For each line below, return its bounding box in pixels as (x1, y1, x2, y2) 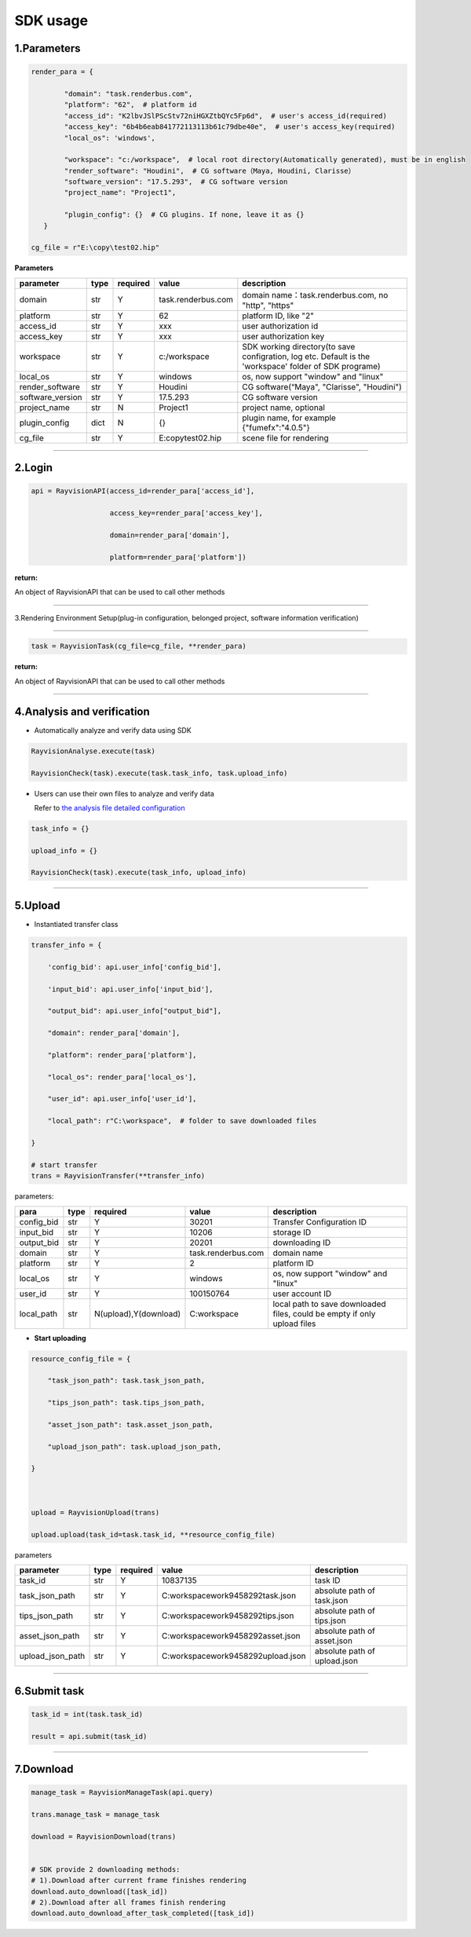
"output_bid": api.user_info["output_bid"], (47, 1006, 222, 1016)
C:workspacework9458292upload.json (161, 1650, 306, 1661)
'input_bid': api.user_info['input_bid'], (47, 984, 214, 994)
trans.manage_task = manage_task (31, 1810, 160, 1818)
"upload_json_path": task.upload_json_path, (47, 1442, 222, 1451)
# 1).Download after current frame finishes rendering (31, 1876, 246, 1885)
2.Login (14, 461, 53, 474)
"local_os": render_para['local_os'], (47, 1072, 197, 1082)
